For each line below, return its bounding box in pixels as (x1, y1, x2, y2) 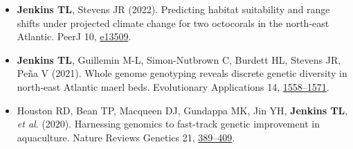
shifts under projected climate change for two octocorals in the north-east (17, 15, 329, 30)
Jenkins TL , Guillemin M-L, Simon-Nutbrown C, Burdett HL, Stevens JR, (17, 52, 341, 67)
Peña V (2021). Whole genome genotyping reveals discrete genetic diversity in (17, 66, 347, 80)
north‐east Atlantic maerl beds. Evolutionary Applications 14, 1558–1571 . (17, 79, 329, 94)
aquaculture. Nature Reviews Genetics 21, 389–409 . (17, 130, 235, 144)
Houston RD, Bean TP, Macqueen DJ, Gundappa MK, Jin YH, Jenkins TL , (17, 103, 348, 117)
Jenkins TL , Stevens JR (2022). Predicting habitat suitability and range (17, 2, 330, 16)
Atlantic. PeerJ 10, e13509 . (17, 29, 132, 44)
